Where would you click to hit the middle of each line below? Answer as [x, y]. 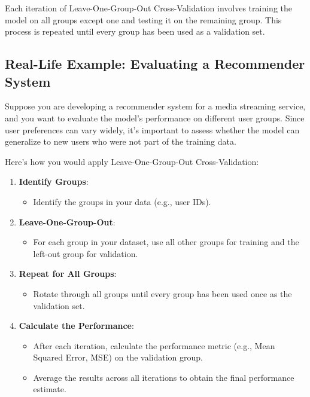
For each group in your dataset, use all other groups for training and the [166, 242]
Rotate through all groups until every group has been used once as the [162, 293]
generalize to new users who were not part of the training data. [121, 141]
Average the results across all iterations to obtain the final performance [164, 377]
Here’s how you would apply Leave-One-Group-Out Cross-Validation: [132, 161]
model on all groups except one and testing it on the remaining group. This [143, 19]
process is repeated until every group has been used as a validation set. [135, 31]
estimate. [50, 389]
